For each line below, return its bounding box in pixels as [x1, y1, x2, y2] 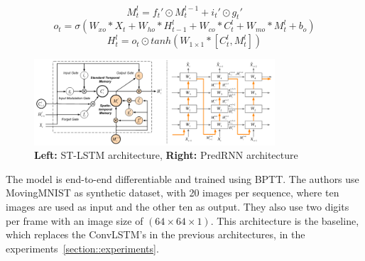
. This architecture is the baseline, [210, 213, 359, 228]
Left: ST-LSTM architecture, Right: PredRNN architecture [34, 148, 298, 162]
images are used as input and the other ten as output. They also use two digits [6, 199, 349, 213]
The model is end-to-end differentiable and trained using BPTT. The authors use [6, 171, 359, 186]
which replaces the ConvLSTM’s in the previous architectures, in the [6, 227, 305, 242]
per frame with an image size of [6, 213, 143, 228]
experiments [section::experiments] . [6, 240, 159, 255]
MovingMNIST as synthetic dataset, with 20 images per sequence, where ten [6, 185, 339, 200]
